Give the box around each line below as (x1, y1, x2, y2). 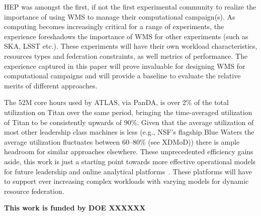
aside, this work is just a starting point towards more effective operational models (4, 156, 256, 166)
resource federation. (4, 185, 64, 196)
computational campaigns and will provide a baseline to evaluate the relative (4, 70, 241, 81)
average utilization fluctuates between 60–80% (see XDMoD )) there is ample (4, 136, 240, 147)
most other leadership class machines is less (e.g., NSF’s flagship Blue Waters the (4, 127, 254, 137)
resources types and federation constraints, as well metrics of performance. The (4, 50, 248, 61)
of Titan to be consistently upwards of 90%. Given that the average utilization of (4, 117, 254, 127)
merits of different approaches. (4, 80, 98, 90)
